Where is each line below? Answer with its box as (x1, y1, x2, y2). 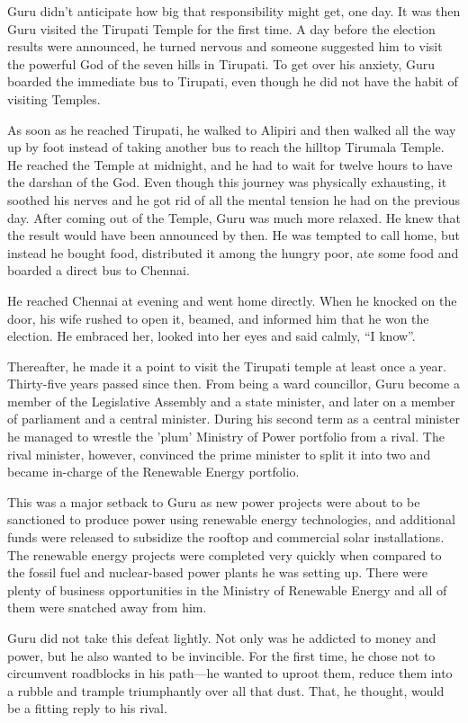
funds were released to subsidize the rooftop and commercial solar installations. (7, 528, 445, 547)
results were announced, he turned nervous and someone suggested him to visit (7, 37, 443, 56)
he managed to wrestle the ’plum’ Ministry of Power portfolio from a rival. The (7, 427, 445, 446)
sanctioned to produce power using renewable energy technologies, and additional (7, 510, 455, 529)
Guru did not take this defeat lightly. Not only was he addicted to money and (7, 629, 436, 647)
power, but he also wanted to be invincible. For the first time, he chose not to (7, 646, 436, 665)
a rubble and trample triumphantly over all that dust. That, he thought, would (7, 681, 445, 700)
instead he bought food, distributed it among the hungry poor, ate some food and (7, 243, 459, 262)
